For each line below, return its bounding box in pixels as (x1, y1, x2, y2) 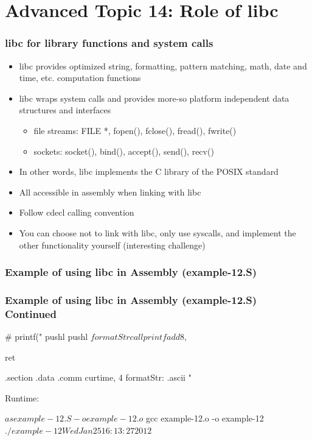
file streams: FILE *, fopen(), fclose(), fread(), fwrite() (33, 124, 237, 136)
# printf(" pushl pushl (5, 330, 88, 343)
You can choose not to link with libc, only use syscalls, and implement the (19, 226, 296, 239)
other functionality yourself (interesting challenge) (19, 238, 206, 251)
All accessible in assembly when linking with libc (19, 185, 201, 198)
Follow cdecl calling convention (19, 206, 134, 219)
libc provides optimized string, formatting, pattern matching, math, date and (19, 59, 307, 72)
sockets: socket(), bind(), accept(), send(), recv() (33, 144, 214, 157)
